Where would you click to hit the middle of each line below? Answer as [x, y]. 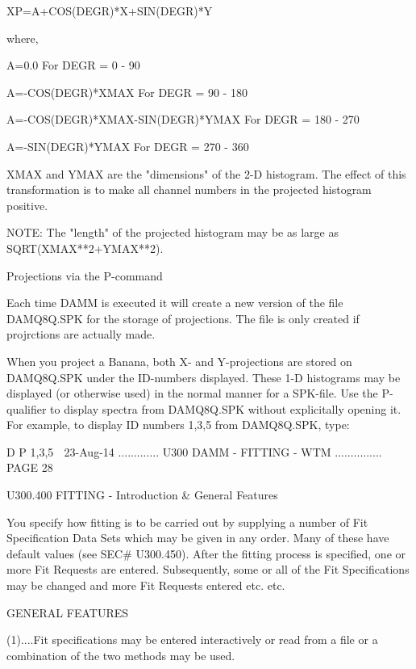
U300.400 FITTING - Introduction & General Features [142, 495]
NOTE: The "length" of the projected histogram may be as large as [173, 232]
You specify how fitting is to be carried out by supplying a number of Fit [187, 522]
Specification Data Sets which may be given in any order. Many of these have [198, 538]
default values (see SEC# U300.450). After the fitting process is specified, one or [206, 553]
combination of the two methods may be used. [121, 655]
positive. [27, 205]
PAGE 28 [30, 467]
